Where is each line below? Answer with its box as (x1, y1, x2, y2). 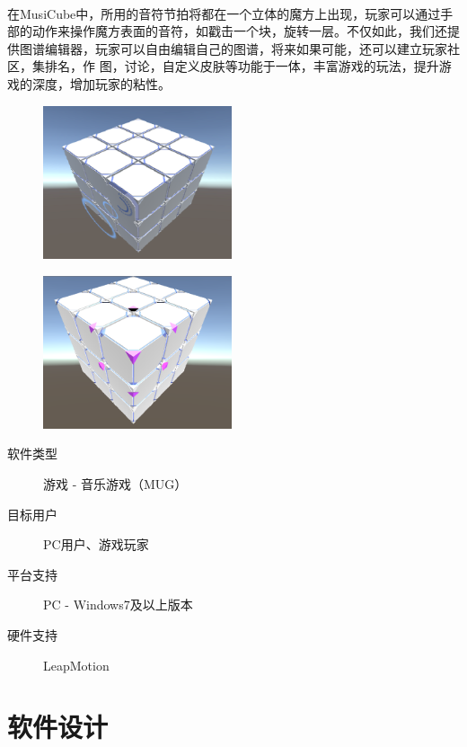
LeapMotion (43, 655, 110, 674)
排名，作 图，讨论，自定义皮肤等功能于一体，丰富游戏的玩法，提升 (44, 57, 439, 76)
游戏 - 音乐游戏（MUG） (43, 475, 188, 494)
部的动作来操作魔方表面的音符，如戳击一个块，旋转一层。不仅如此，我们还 (7, 22, 447, 40)
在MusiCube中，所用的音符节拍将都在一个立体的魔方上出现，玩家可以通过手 (7, 4, 454, 22)
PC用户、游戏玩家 (43, 535, 149, 554)
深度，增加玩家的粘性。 (31, 74, 171, 93)
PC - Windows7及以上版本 (43, 595, 193, 614)
